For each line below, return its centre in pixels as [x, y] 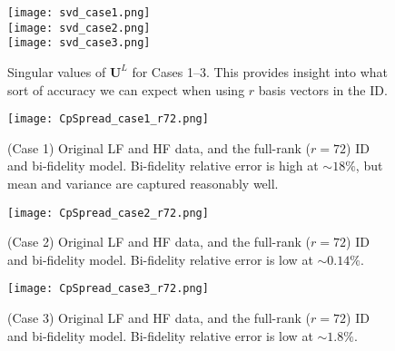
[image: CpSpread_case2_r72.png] [108, 213]
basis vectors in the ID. [323, 89]
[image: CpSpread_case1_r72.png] [108, 119]
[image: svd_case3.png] [79, 43]
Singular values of [57, 71]
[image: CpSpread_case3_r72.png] [108, 289]
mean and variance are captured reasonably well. [143, 183]
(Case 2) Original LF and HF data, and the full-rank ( [159, 242]
